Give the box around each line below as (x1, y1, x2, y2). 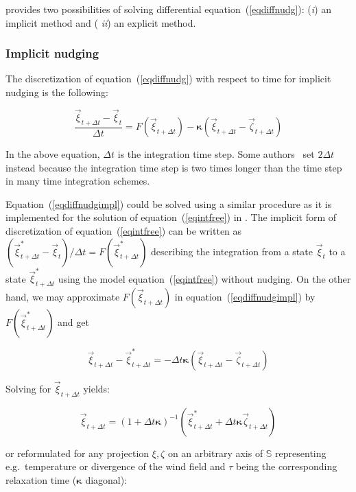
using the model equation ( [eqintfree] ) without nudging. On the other (58, 271, 351, 285)
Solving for (5, 382, 51, 396)
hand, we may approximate (5, 290, 120, 304)
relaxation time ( (5, 473, 77, 487)
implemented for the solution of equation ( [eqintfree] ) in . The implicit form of (5, 210, 337, 224)
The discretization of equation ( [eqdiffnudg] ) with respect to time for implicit (5, 71, 331, 86)
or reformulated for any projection (5, 445, 150, 460)
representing (275, 445, 327, 460)
